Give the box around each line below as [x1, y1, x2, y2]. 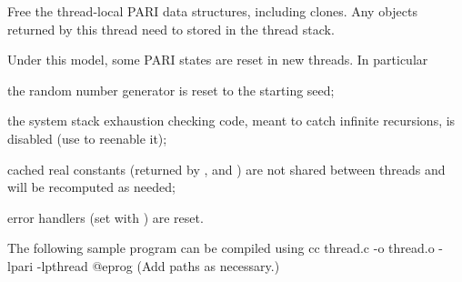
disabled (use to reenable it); [7, 128, 167, 147]
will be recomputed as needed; [7, 177, 176, 196]
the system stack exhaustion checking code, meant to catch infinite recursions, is [7, 111, 456, 130]
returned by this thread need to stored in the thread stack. [7, 19, 335, 38]
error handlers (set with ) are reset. [7, 207, 204, 227]
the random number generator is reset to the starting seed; [7, 80, 335, 99]
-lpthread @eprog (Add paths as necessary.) [36, 256, 280, 275]
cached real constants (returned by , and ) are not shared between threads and [7, 159, 446, 178]
